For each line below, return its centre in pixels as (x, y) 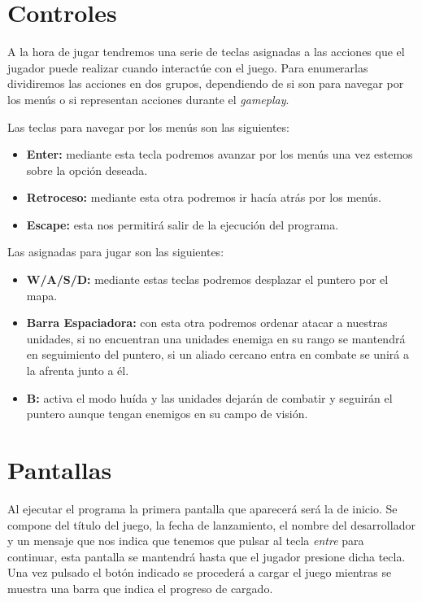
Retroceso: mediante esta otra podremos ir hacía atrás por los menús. (204, 197)
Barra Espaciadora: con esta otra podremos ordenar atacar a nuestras (207, 323)
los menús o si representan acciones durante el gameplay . (148, 99)
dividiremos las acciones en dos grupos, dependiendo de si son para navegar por (206, 83)
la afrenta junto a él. (78, 371)
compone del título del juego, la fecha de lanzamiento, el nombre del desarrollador (211, 524)
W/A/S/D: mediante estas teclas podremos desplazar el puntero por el (207, 279)
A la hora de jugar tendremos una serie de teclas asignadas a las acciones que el (206, 52)
